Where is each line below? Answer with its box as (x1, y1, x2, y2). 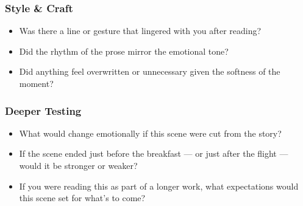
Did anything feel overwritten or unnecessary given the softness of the (19, 65, 280, 78)
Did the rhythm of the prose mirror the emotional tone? (19, 44, 229, 57)
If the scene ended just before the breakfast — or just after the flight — (19, 147, 288, 160)
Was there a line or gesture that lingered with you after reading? (19, 24, 262, 37)
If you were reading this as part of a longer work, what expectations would (19, 179, 299, 192)
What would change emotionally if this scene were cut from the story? (19, 126, 282, 139)
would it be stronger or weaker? (19, 159, 138, 171)
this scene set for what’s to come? (19, 191, 146, 204)
